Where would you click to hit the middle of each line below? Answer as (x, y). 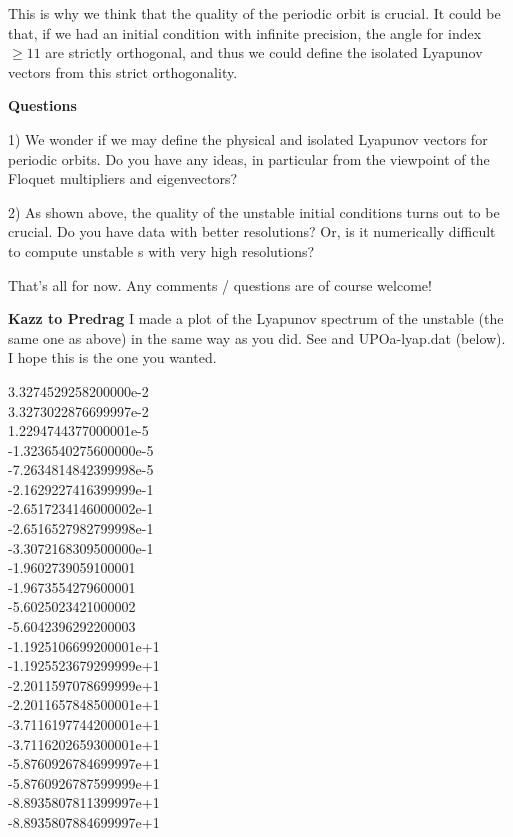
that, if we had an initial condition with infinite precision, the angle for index (245, 32)
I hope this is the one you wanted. (112, 357)
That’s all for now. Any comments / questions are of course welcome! (220, 284)
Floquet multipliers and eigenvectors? (123, 178)
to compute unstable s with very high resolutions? (161, 250)
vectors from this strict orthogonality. (123, 71)
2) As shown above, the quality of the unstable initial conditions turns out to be (254, 211)
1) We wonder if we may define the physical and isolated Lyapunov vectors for (248, 138)
